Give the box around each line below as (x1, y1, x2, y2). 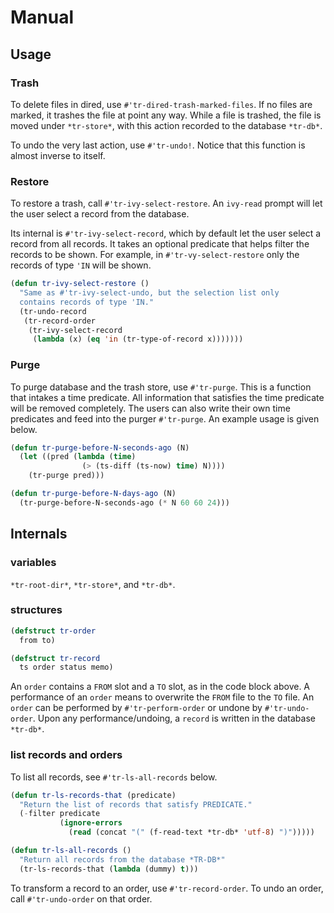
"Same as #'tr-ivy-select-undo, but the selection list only (19, 288, 280, 298)
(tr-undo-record (19, 306, 87, 316)
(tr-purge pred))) (28, 471, 105, 481)
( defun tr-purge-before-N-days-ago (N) (10, 489, 177, 499)
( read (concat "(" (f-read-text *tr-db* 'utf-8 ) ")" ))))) (68, 827, 315, 838)
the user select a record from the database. (10, 208, 190, 220)
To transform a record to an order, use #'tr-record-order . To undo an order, (10, 882, 324, 894)
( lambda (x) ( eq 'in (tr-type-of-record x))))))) (32, 334, 244, 345)
